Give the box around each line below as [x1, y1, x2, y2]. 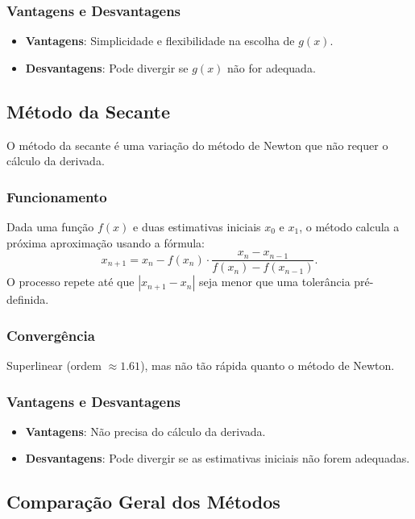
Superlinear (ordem [6, 357, 102, 374]
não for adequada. [227, 59, 316, 76]
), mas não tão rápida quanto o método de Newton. [140, 357, 395, 374]
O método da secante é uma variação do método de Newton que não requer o [6, 136, 388, 153]
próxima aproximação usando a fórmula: [6, 234, 205, 251]
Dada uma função [6, 218, 94, 235]
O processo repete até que [6, 273, 135, 290]
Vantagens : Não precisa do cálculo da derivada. [25, 422, 266, 439]
